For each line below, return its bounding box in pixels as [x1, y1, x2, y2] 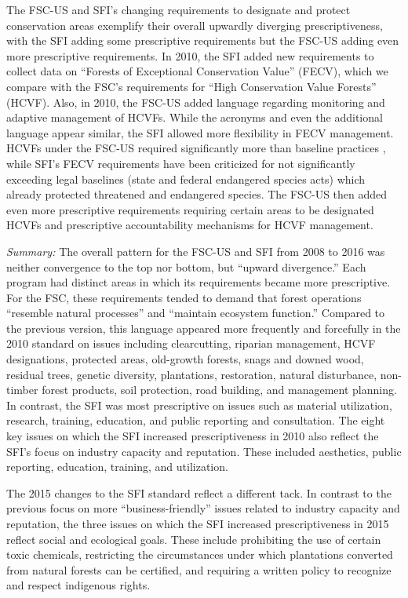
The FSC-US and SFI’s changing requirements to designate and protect [6, 2, 351, 17]
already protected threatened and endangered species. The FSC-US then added [6, 186, 388, 202]
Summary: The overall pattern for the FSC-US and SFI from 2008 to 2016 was [6, 242, 385, 259]
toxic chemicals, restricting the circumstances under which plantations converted [6, 546, 393, 563]
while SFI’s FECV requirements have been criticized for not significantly [6, 155, 355, 171]
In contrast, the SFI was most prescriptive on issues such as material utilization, [6, 396, 392, 413]
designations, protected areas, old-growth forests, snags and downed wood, [6, 351, 364, 367]
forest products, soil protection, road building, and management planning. [42, 381, 397, 398]
